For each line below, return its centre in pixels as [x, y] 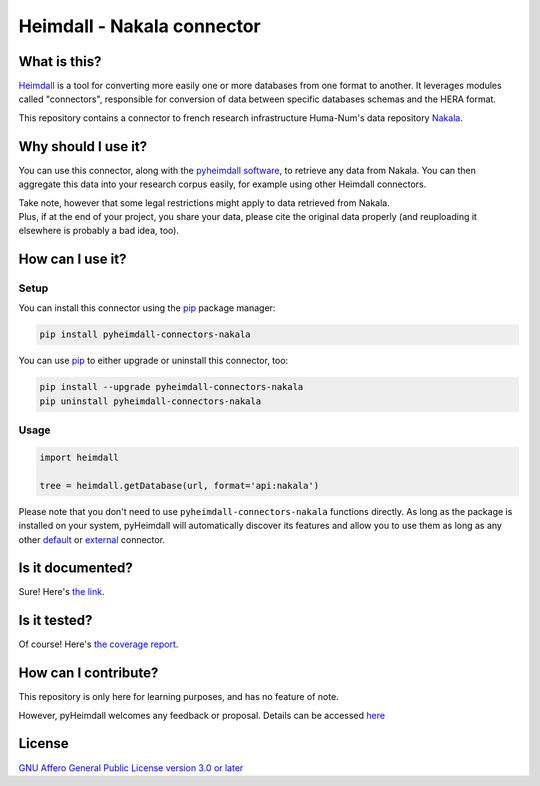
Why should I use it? [83, 146]
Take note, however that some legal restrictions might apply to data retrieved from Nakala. [204, 202]
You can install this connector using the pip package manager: [147, 308]
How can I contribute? [88, 673]
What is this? [60, 61]
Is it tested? [55, 620]
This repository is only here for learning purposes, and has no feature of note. [178, 697]
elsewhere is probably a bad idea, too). [99, 231]
